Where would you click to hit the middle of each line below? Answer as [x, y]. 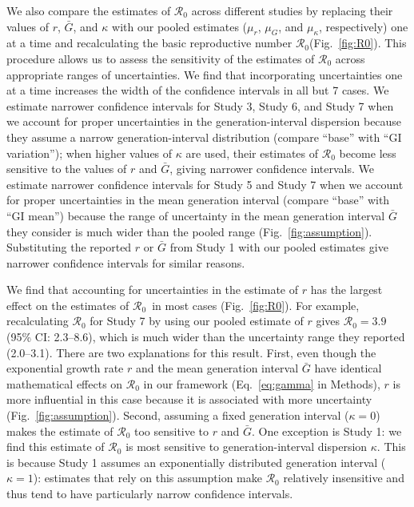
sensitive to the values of [67, 169]
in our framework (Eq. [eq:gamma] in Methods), [262, 383]
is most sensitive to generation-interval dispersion [247, 447]
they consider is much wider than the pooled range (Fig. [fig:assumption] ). [189, 231]
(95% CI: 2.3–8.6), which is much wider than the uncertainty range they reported [206, 337]
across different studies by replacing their [292, 10]
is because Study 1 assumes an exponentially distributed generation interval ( [196, 462]
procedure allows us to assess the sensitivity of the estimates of [161, 58]
